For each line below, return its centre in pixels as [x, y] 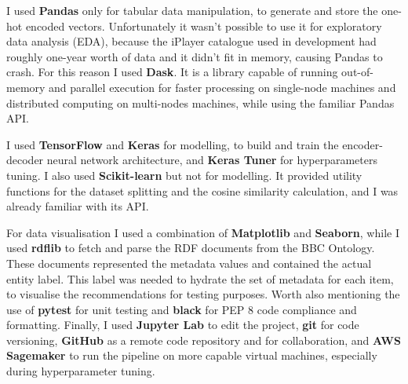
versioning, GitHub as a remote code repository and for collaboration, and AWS [204, 340]
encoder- [362, 144]
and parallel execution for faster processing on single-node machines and [222, 87]
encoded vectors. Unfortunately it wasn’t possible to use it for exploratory [204, 26]
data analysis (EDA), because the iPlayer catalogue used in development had [191, 41]
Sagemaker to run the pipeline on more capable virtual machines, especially [192, 355]
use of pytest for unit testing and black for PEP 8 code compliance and [182, 309]
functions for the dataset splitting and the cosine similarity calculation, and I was [202, 190]
